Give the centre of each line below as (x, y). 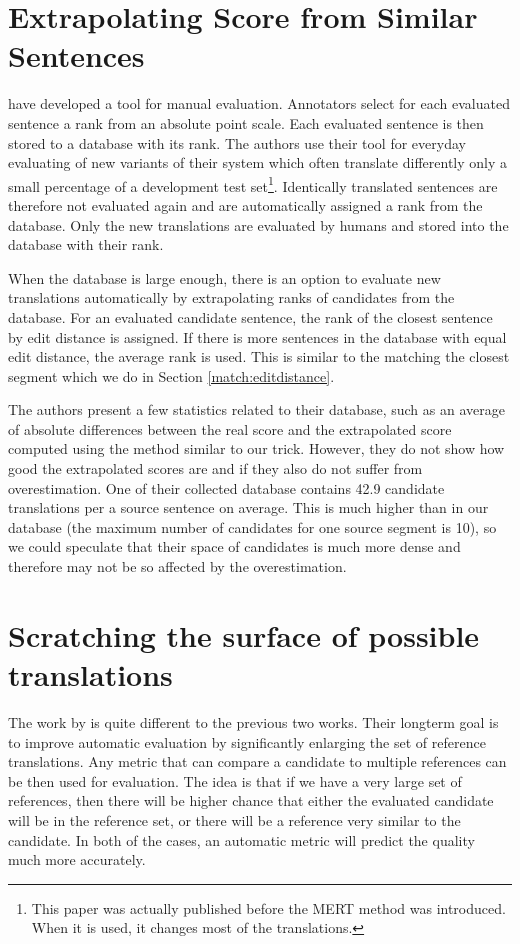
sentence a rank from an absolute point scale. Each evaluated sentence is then (246, 122)
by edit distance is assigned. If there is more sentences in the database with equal (257, 336)
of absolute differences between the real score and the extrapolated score (230, 428)
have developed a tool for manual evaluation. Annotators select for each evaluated (259, 103)
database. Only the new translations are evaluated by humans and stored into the (258, 224)
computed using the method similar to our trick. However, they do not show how (256, 448)
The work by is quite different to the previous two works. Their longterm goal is (253, 721)
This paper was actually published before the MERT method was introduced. (268, 907)
